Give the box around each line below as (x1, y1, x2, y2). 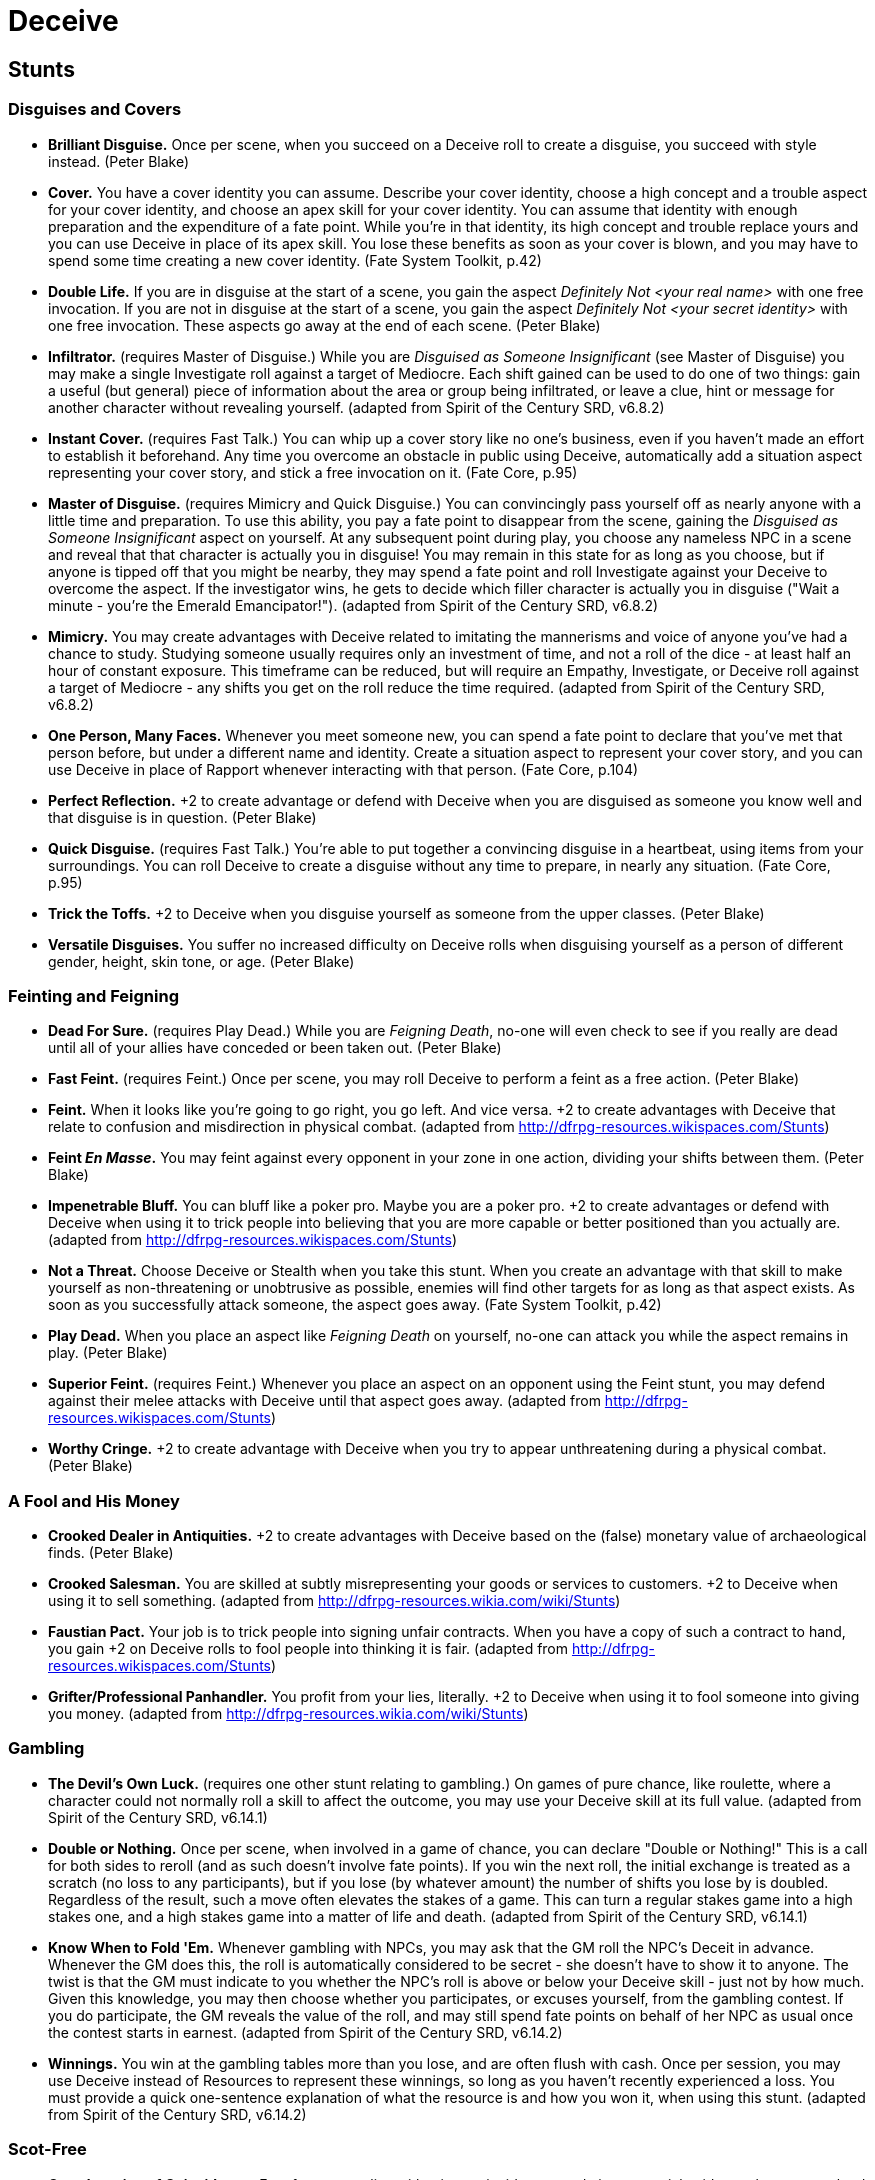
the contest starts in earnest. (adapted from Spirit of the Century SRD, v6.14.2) (48, 2023, 563, 2041)
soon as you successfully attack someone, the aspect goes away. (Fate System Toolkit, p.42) (48, 1296, 662, 1314)
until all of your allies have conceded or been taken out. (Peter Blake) (48, 1039, 502, 1057)
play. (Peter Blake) (48, 1344, 168, 1362)
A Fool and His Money (8, 1490, 180, 1511)
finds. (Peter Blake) (48, 1544, 174, 1562)
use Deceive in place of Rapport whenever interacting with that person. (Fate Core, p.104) (48, 760, 639, 778)
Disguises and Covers (8, 99, 182, 120)
